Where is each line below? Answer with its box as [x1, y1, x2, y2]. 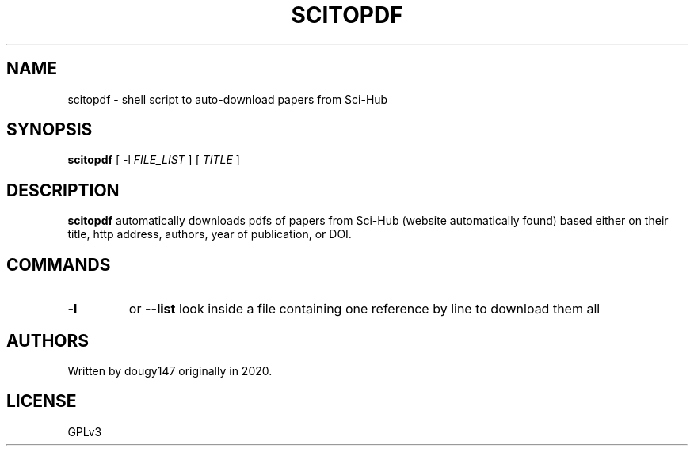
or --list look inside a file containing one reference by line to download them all [128, 301, 601, 317]
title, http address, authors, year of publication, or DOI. [67, 227, 352, 241]
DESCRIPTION [6, 180, 120, 200]
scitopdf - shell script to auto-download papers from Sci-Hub [67, 92, 388, 106]
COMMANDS [6, 254, 111, 275]
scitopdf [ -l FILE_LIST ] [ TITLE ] [67, 153, 240, 167]
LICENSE [6, 391, 77, 412]
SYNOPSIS [6, 120, 93, 140]
